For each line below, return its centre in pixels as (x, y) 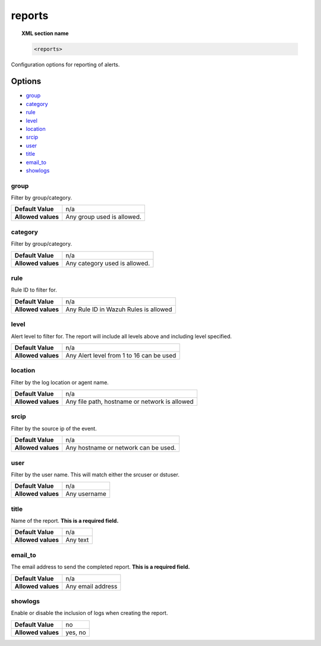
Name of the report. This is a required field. (65, 521)
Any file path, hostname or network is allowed (130, 402)
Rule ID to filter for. (34, 290)
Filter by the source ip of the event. (54, 428)
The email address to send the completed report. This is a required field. (100, 567)
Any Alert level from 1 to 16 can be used (121, 355)
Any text (77, 540)
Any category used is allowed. (108, 263)
